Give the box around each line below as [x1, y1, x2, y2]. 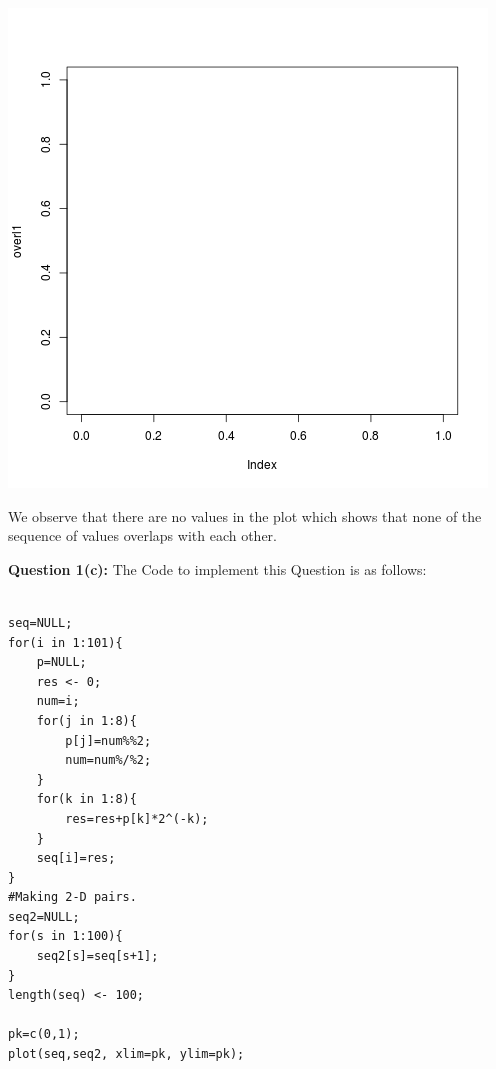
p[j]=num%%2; [65, 733, 152, 748]
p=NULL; [36, 655, 87, 670]
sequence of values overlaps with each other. [8, 525, 277, 546]
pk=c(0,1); [8, 1027, 80, 1042]
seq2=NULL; [8, 909, 80, 924]
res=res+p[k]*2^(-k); [65, 811, 209, 826]
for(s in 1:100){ [8, 929, 123, 944]
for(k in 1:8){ [36, 792, 137, 807]
